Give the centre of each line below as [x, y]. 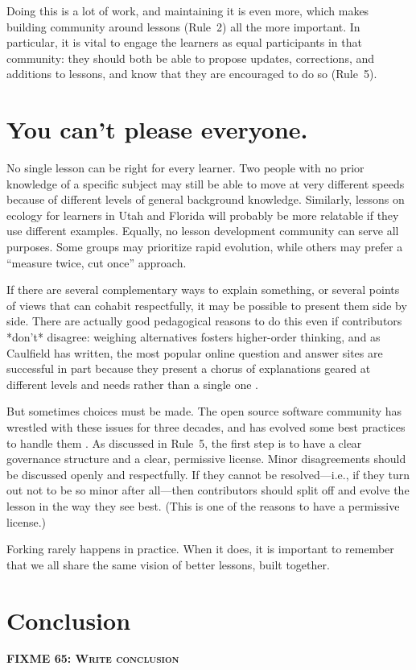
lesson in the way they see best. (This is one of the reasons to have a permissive [203, 505]
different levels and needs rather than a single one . [133, 384]
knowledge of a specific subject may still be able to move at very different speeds [206, 183]
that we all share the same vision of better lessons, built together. [168, 564]
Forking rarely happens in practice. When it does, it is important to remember [200, 549]
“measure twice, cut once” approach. [97, 262]
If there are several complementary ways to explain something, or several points [203, 290]
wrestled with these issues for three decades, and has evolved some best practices [206, 427]
